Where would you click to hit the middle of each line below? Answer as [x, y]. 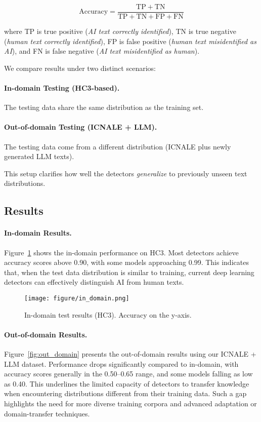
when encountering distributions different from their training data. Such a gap [125, 393]
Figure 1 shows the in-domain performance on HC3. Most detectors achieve [121, 252]
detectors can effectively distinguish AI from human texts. [94, 282]
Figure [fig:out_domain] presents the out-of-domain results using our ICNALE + [130, 354]
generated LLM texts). [39, 156]
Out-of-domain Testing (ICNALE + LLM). [81, 127]
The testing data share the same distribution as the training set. [104, 107]
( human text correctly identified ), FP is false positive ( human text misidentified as [130, 41]
